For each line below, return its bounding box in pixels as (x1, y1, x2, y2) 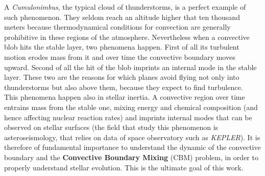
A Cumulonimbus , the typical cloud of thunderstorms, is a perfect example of (4, 2, 246, 12)
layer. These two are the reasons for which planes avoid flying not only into (4, 72, 239, 82)
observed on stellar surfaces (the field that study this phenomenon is (4, 122, 219, 133)
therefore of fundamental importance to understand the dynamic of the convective (4, 142, 261, 152)
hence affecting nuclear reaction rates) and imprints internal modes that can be (4, 112, 252, 122)
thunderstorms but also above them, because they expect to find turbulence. (4, 81, 243, 92)
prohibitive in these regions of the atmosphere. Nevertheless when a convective (4, 31, 250, 42)
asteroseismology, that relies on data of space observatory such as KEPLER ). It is (4, 131, 260, 142)
